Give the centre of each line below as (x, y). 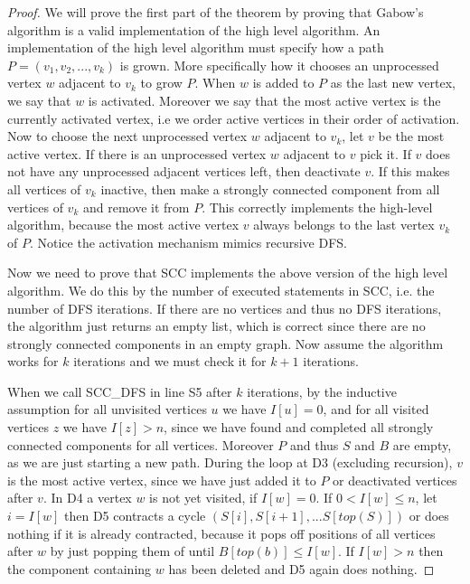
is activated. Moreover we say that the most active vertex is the (264, 100)
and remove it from (136, 207)
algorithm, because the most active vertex (123, 225)
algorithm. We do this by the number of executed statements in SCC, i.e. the (221, 290)
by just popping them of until (132, 551)
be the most (411, 136)
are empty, (422, 444)
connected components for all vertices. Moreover (141, 444)
